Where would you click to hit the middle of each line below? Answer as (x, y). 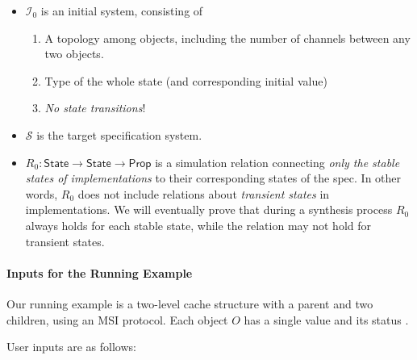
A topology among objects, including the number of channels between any (227, 38)
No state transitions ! (95, 108)
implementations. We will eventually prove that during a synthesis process (209, 209)
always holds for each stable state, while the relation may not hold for (198, 225)
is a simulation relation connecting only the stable (277, 162)
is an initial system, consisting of (122, 10)
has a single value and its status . (326, 319)
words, (42, 193)
